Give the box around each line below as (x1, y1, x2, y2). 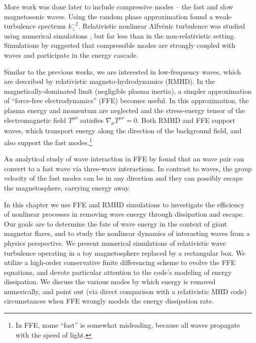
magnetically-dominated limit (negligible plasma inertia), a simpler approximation (4, 85, 252, 96)
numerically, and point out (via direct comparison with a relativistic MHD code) (4, 286, 247, 296)
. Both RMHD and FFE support (137, 114, 235, 125)
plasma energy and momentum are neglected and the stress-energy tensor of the (4, 105, 245, 115)
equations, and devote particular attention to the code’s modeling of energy (4, 267, 232, 277)
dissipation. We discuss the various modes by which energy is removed (4, 276, 216, 287)
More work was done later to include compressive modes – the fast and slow (4, 1, 233, 11)
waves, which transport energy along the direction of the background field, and (4, 125, 242, 136)
